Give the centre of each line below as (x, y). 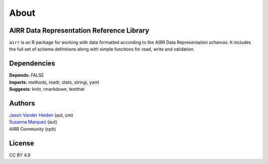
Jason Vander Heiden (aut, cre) (41, 115)
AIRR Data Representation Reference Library (79, 30)
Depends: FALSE (27, 75)
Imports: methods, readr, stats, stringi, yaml (54, 82)
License (22, 143)
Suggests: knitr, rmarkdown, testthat (47, 89)
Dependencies (32, 64)
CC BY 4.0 (20, 155)
